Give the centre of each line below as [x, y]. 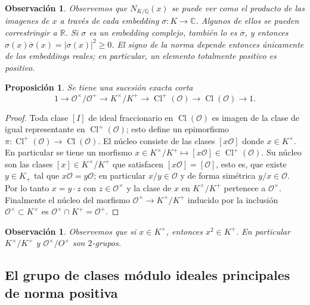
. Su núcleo [281, 152]
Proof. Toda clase [37, 117]
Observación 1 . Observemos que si [71, 231]
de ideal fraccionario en [131, 117]
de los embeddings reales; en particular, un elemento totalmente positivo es [141, 56]
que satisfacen [138, 164]
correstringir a [31, 32]
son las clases [29, 164]
